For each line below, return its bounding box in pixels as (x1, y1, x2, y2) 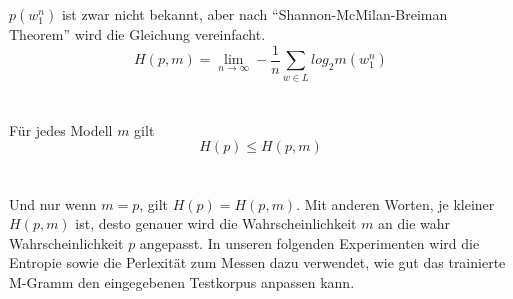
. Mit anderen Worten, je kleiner (296, 193, 495, 214)
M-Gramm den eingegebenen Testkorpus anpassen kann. (9, 271, 355, 292)
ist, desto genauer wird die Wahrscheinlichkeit (75, 213, 357, 234)
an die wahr (378, 213, 451, 234)
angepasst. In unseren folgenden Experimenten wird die (139, 232, 480, 253)
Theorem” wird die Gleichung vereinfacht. (9, 24, 266, 45)
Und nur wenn (9, 193, 97, 214)
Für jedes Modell (9, 119, 113, 140)
